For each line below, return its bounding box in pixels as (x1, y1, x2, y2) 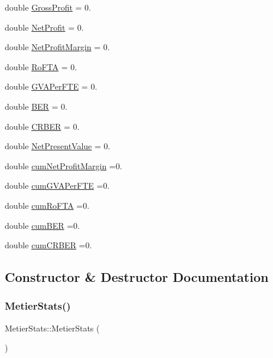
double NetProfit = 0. (5, 21, 84, 33)
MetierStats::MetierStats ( (5, 321, 100, 334)
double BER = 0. (5, 100, 67, 112)
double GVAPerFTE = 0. (5, 80, 97, 93)
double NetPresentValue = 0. (5, 140, 110, 152)
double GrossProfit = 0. (5, 1, 91, 13)
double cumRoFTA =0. (5, 199, 90, 211)
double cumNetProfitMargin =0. (5, 159, 122, 172)
